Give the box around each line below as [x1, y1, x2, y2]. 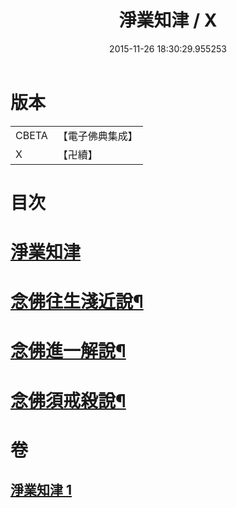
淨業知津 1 [10, 482, 73, 499]
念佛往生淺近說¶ [10, 291, 144, 313]
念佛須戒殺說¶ [10, 389, 127, 412]
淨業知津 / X [118, 9, 218, 32]
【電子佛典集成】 [57, 129, 138, 143]
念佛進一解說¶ [10, 340, 127, 363]
